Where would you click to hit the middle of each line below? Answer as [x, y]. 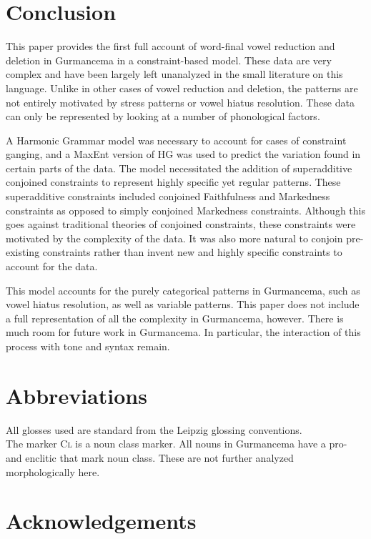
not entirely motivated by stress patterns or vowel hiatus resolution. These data [180, 102]
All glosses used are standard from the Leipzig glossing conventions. [154, 429]
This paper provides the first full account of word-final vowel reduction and [170, 46]
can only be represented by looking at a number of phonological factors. [163, 116]
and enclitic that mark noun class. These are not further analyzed [150, 457]
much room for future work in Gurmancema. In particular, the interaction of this [183, 332]
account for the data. [52, 266]
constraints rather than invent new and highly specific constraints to [192, 252]
